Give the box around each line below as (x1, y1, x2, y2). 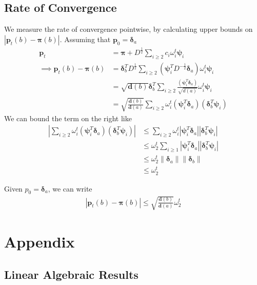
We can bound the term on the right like (4, 112, 132, 123)
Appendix (4, 231, 75, 252)
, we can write (48, 183, 92, 194)
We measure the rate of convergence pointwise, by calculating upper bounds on (4, 24, 253, 34)
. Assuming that (60, 33, 111, 44)
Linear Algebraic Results (4, 266, 139, 282)
